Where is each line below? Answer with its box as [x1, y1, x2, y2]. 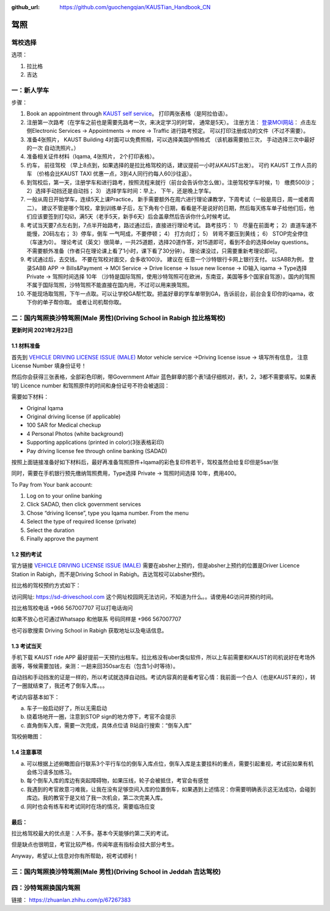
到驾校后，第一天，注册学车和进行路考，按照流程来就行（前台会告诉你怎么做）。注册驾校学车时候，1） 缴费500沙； [26, 178, 316, 186]
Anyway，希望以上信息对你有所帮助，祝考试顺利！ [11, 852, 139, 860]
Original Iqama [26, 404, 64, 411]
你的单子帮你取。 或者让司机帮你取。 [31, 299, 125, 306]
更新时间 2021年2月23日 [11, 326, 73, 334]
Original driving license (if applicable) [26, 413, 121, 420]
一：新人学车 [11, 86, 50, 94]
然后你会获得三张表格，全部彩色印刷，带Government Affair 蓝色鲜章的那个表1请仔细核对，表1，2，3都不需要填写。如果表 [11, 373, 317, 381]
